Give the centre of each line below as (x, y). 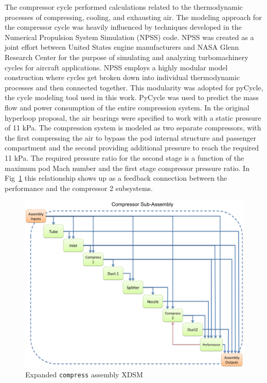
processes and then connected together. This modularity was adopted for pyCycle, (134, 87)
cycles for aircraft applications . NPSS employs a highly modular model (116, 67)
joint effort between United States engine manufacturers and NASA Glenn (122, 47)
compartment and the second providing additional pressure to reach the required (132, 148)
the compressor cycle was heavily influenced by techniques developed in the (123, 27)
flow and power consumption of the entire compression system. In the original (127, 107)
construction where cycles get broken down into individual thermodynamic (122, 77)
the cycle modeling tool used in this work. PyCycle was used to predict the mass (132, 97)
